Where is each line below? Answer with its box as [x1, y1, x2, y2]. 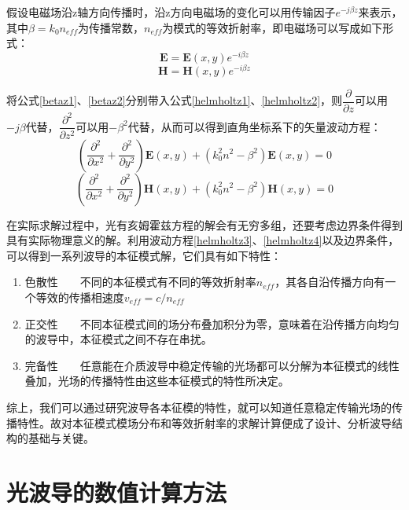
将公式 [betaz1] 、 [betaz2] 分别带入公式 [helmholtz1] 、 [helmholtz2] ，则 [6, 92, 343, 108]
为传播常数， [77, 19, 144, 35]
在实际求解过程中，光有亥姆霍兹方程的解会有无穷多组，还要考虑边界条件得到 [6, 216, 403, 233]
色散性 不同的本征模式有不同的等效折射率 [24, 273, 256, 290]
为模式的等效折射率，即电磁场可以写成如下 [162, 19, 383, 35]
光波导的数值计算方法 [6, 475, 227, 508]
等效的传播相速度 [35, 288, 124, 305]
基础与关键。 [28, 430, 94, 446]
